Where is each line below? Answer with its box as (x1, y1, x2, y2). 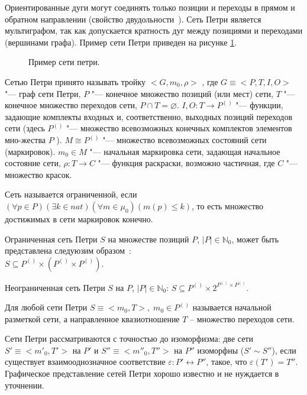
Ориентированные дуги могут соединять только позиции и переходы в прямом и (5, 1, 295, 13)
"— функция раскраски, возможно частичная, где (98, 157, 275, 169)
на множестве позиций (108, 232, 189, 245)
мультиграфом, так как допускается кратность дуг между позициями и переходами (5, 24, 303, 37)
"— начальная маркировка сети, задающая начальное (89, 145, 280, 157)
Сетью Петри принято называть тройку (5, 75, 146, 88)
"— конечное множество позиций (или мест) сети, (91, 87, 273, 99)
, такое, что (206, 355, 247, 368)
